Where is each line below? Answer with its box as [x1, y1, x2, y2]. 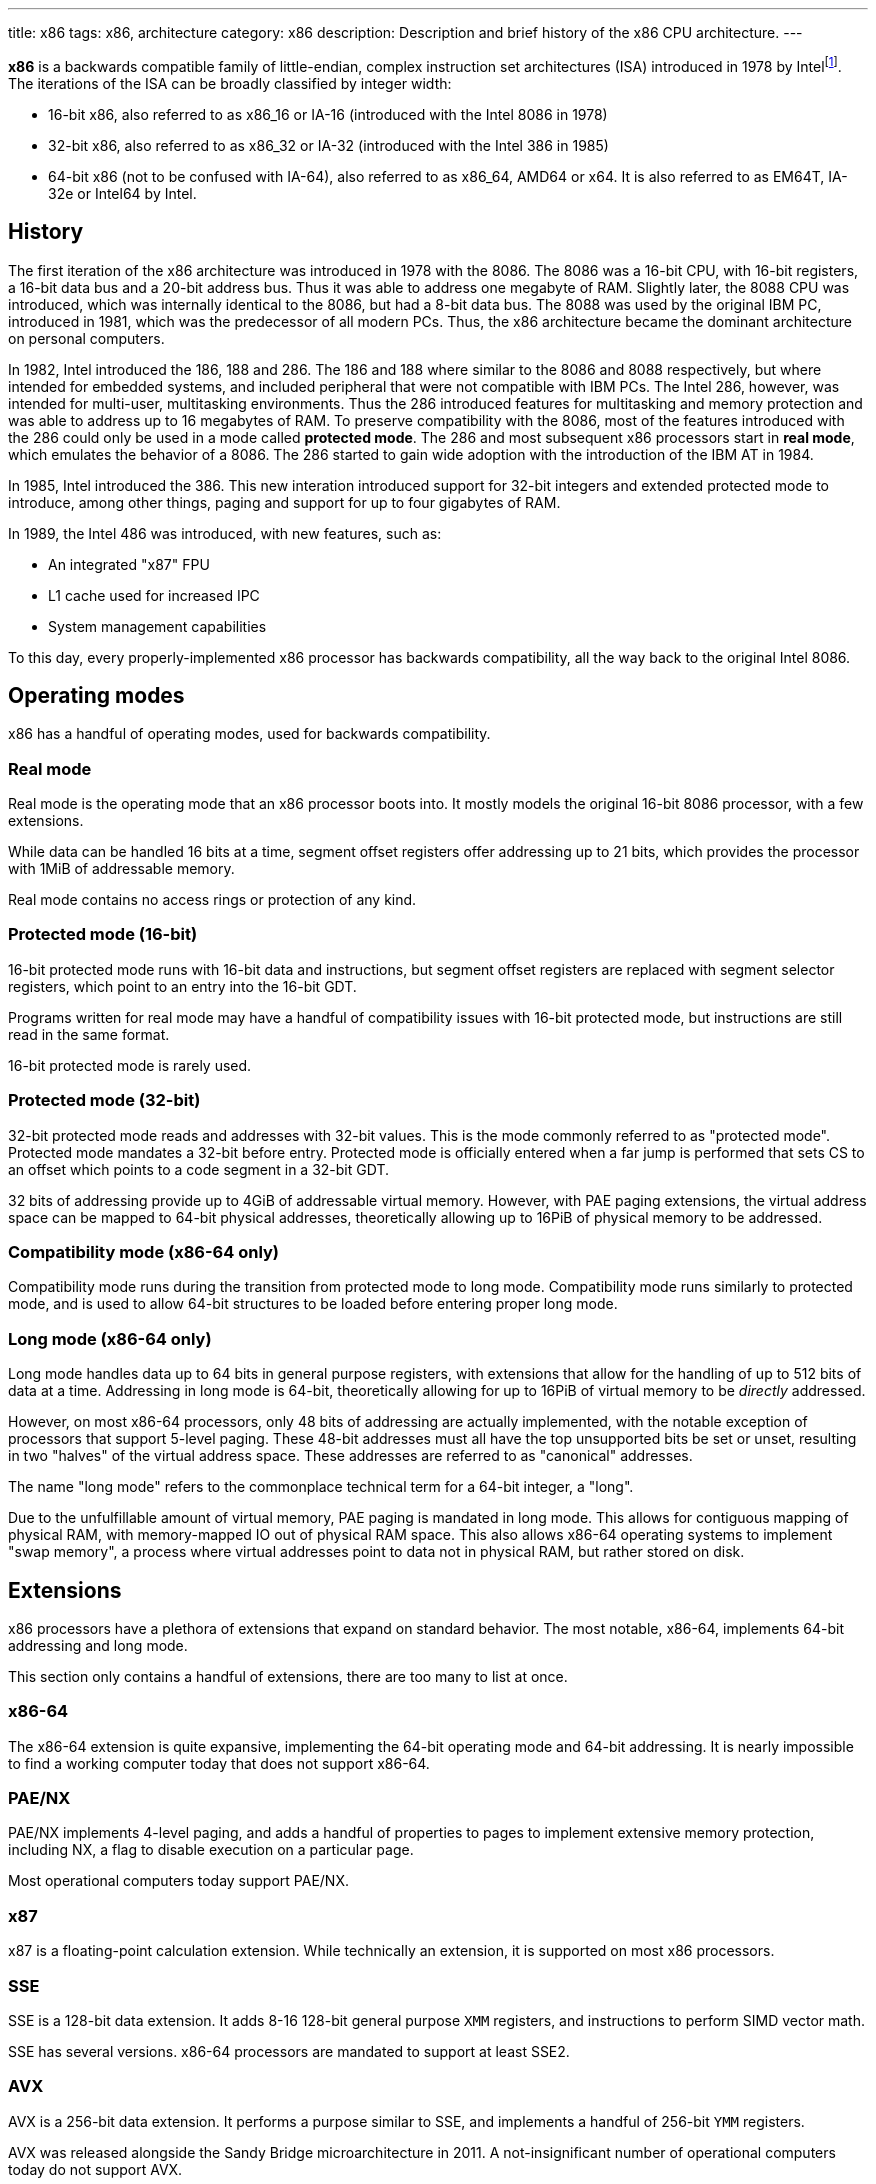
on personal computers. [8, 329, 165, 347]
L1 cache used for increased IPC [48, 586, 260, 604]
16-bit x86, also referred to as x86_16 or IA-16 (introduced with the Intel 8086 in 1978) [48, 105, 608, 123]
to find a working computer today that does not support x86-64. [8, 1754, 430, 1772]
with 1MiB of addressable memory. [8, 860, 235, 878]
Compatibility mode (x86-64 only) [8, 1241, 280, 1262]
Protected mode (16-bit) [8, 924, 198, 945]
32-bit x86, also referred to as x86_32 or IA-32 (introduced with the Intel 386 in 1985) [48, 136, 609, 154]
